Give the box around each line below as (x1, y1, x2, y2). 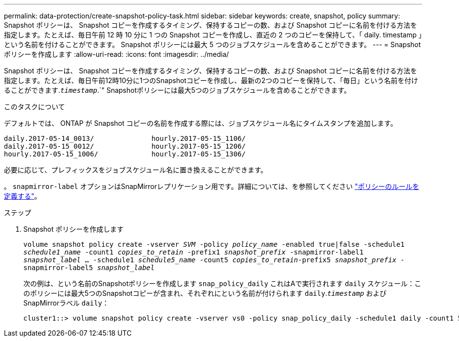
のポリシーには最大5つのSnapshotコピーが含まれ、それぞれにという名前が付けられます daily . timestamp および (23, 289, 387, 297)
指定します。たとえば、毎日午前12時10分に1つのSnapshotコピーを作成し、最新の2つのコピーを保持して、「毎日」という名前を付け (4, 76, 418, 85)
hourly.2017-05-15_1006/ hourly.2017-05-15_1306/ (4, 150, 246, 158)
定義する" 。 (4, 192, 41, 200)
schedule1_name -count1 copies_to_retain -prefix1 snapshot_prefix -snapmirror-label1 (23, 248, 364, 256)
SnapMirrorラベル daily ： (23, 299, 109, 307)
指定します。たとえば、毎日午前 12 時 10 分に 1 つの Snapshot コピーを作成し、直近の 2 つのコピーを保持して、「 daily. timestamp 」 (4, 31, 422, 39)
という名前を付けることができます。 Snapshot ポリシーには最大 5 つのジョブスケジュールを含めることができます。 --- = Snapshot (4, 40, 421, 49)
